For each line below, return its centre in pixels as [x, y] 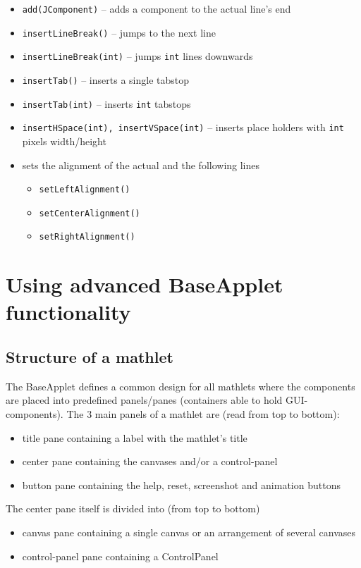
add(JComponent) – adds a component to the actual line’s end [157, 8]
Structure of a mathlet [90, 357]
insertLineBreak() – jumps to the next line [119, 32]
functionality [68, 312]
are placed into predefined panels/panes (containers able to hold [144, 400]
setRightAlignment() [87, 237]
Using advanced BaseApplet [145, 284]
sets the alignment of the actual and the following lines [141, 165]
